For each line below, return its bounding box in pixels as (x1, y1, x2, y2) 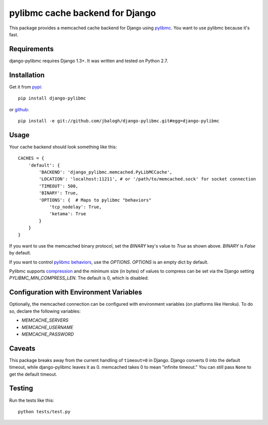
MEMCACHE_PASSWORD (21, 331, 74, 337)
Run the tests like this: (9, 397, 55, 403)
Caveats (9, 344, 36, 352)
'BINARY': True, (39, 190, 78, 196)
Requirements (9, 45, 54, 53)
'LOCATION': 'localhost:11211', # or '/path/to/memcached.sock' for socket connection (39, 176, 257, 182)
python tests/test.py (18, 409, 70, 415)
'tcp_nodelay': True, (49, 204, 102, 210)
